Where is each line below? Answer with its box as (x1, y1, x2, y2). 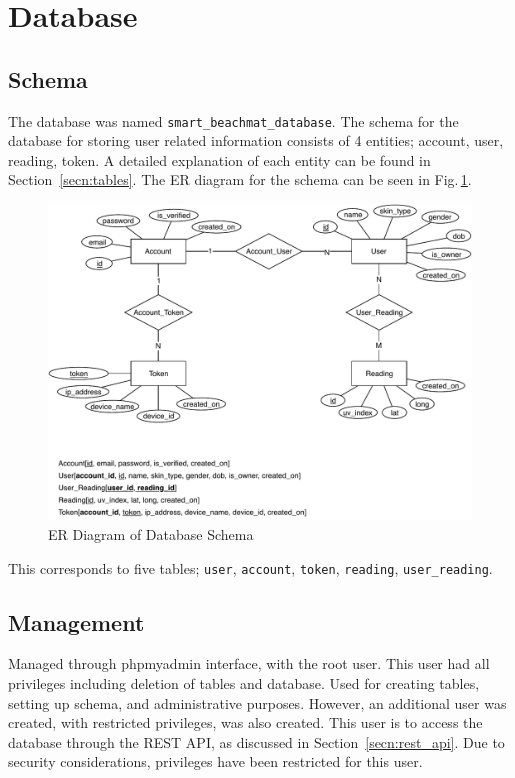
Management (8, 606, 145, 637)
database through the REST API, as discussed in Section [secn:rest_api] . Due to (8, 731, 505, 752)
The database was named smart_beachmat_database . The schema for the (8, 110, 459, 131)
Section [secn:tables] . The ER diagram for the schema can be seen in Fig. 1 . (8, 169, 472, 190)
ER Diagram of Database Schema (48, 523, 254, 544)
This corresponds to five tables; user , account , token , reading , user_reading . (8, 557, 493, 578)
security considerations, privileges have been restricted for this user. (8, 751, 423, 772)
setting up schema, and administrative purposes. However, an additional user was (8, 692, 507, 713)
